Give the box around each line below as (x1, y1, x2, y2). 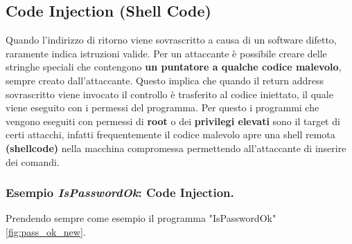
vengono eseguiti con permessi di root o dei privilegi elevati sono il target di (6, 113, 340, 128)
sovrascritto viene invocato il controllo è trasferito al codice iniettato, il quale (6, 86, 333, 101)
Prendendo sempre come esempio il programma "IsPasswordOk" (6, 211, 276, 225)
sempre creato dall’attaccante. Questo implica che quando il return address (6, 73, 324, 87)
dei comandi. (6, 154, 60, 169)
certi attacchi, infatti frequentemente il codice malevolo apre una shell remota (6, 127, 335, 142)
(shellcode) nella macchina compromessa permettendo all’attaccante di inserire (6, 140, 346, 155)
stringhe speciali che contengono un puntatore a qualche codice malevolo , (6, 59, 342, 74)
